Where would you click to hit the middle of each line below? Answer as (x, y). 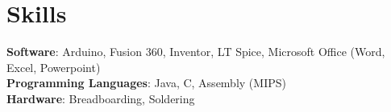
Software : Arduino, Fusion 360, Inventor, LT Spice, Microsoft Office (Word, (196, 52)
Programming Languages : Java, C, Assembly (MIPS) (146, 83)
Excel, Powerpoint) (54, 67)
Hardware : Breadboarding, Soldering (101, 98)
